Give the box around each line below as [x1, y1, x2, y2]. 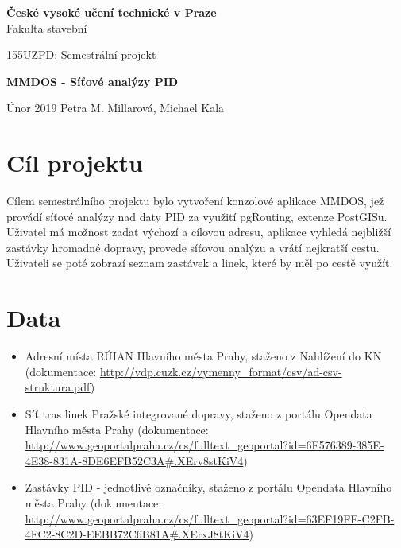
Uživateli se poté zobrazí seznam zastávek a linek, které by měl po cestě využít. [6, 255, 393, 271]
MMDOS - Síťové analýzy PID [6, 72, 179, 89]
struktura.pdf [25, 379, 91, 395]
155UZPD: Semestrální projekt [6, 46, 156, 63]
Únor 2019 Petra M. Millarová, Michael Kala [6, 99, 225, 116]
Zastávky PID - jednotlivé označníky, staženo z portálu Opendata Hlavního [25, 479, 392, 496]
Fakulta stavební [6, 19, 87, 36]
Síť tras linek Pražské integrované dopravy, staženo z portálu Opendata [25, 405, 372, 422]
